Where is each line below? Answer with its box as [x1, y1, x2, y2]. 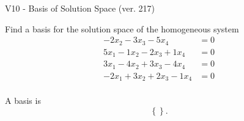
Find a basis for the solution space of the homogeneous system [5, 22, 239, 35]
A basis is [5, 94, 41, 107]
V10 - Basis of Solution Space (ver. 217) [5, 2, 155, 14]
